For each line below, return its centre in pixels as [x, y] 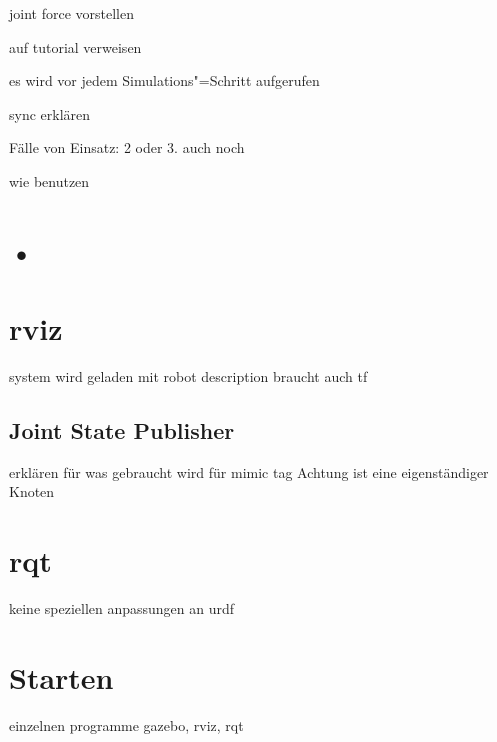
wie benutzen [49, 180]
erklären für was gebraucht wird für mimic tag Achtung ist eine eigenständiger [249, 471]
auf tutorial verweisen [75, 46]
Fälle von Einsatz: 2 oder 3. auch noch [127, 147]
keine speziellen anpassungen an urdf [122, 608]
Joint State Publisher [122, 430]
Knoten [32, 491]
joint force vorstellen [71, 13]
